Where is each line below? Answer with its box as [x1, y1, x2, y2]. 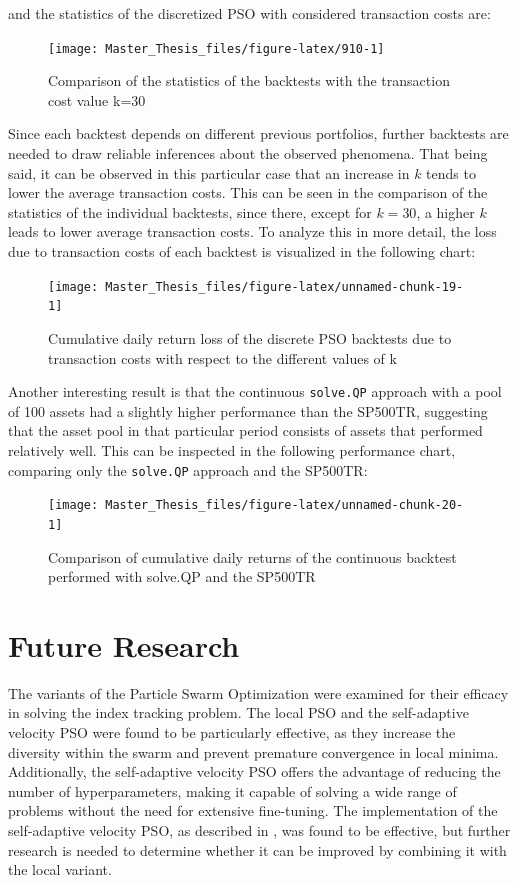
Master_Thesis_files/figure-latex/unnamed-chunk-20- [105, 498, 464, 513]
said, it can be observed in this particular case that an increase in [8, 162, 410, 183]
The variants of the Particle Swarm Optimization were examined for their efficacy [8, 682, 509, 703]
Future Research [8, 624, 240, 665]
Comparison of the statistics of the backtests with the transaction [48, 70, 450, 91]
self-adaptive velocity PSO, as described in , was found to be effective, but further [8, 819, 511, 840]
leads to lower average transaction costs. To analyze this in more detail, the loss [8, 221, 497, 242]
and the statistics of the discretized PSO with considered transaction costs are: [8, 3, 491, 23]
